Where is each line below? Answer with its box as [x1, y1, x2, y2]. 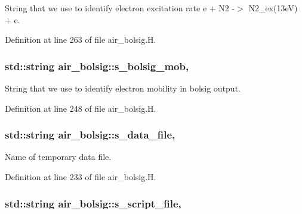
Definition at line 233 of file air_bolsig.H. [5, 171, 156, 182]
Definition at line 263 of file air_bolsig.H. [5, 33, 156, 46]
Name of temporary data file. [5, 150, 112, 163]
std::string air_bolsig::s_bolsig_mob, [5, 58, 189, 73]
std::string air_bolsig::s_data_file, [5, 127, 175, 142]
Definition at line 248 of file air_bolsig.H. [5, 102, 156, 114]
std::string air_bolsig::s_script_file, [5, 196, 181, 210]
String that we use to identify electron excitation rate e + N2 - [5, 2, 235, 14]
